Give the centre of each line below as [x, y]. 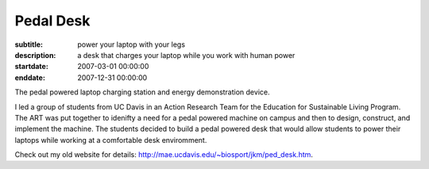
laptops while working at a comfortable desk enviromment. [111, 140]
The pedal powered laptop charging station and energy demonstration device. [142, 92]
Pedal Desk [52, 21]
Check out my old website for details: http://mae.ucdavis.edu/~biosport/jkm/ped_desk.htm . [164, 155]
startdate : [32, 67]
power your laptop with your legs [131, 44]
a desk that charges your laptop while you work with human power [186, 55]
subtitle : [29, 44]
